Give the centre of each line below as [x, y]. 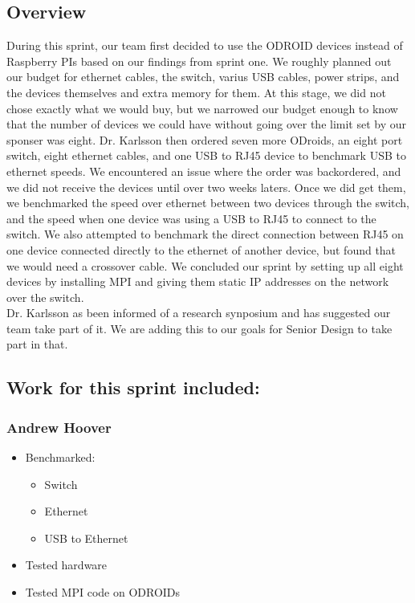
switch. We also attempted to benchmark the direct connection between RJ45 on [205, 234]
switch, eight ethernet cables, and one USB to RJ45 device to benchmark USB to [206, 155]
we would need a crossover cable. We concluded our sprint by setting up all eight [205, 265]
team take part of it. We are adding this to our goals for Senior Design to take [199, 328]
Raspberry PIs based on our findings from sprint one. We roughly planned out [199, 61]
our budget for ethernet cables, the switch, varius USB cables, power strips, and [203, 77]
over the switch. [45, 297]
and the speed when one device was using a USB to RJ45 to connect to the [191, 218]
